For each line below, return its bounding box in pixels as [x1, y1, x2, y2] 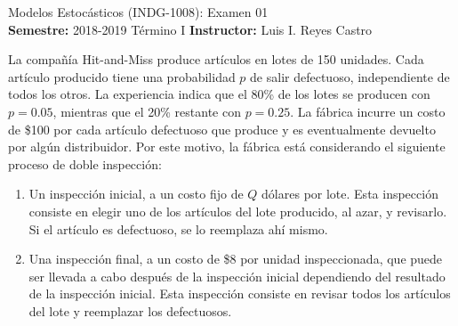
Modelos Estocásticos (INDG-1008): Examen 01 [8, 3, 269, 20]
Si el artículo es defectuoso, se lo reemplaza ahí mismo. [28, 219, 328, 238]
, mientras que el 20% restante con [52, 102, 241, 120]
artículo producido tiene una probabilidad [8, 67, 236, 86]
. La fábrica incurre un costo [290, 102, 446, 120]
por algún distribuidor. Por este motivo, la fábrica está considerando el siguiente [8, 137, 446, 156]
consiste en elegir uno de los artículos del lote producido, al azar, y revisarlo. [28, 201, 447, 220]
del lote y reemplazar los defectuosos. [28, 301, 232, 320]
